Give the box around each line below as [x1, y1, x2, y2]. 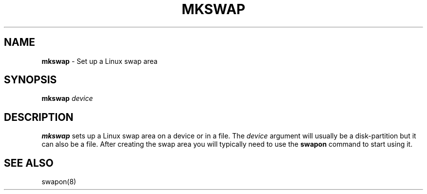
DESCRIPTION [4, 111, 74, 123]
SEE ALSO [4, 156, 54, 169]
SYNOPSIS [4, 74, 57, 86]
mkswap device [41, 94, 93, 103]
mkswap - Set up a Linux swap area [41, 57, 158, 65]
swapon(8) [41, 177, 77, 186]
